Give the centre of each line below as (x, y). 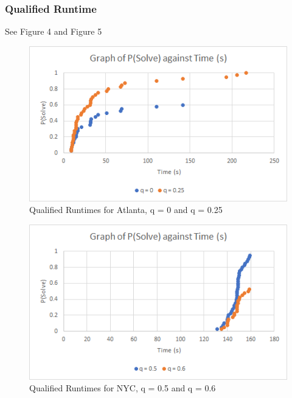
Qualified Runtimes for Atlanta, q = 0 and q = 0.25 (126, 210)
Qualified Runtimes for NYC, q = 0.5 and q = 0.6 (123, 388)
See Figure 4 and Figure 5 (54, 31)
